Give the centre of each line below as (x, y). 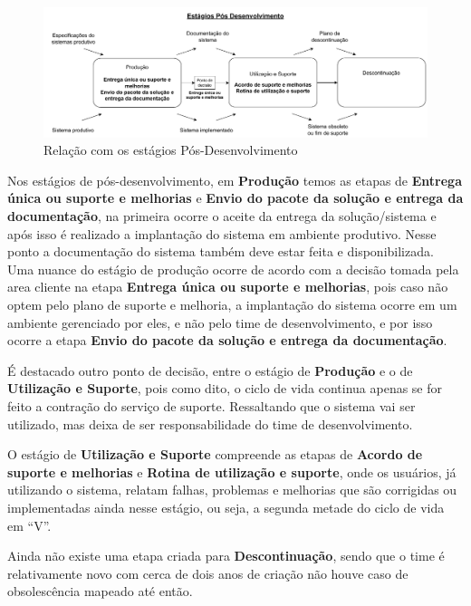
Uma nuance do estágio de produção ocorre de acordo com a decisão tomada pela (233, 269)
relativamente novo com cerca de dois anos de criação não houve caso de (208, 573)
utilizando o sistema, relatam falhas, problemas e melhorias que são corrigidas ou (232, 490)
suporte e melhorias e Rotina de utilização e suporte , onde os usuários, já (232, 471)
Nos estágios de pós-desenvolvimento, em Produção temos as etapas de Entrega (235, 180)
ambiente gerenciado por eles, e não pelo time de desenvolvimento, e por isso (220, 322)
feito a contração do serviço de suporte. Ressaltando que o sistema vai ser (211, 405)
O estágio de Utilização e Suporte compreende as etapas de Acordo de (215, 454)
